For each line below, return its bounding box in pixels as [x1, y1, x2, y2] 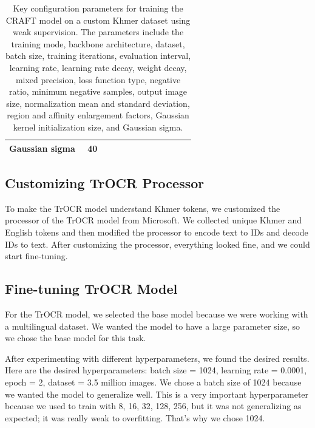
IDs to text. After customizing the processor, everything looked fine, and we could [5, 237, 310, 250]
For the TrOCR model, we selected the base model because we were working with [5, 308, 308, 320]
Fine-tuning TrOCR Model [5, 279, 178, 298]
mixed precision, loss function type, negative [15, 73, 181, 86]
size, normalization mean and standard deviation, [6, 97, 190, 109]
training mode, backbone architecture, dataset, [11, 37, 185, 50]
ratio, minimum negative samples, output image [9, 85, 188, 98]
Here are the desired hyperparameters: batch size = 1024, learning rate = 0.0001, [5, 364, 307, 376]
